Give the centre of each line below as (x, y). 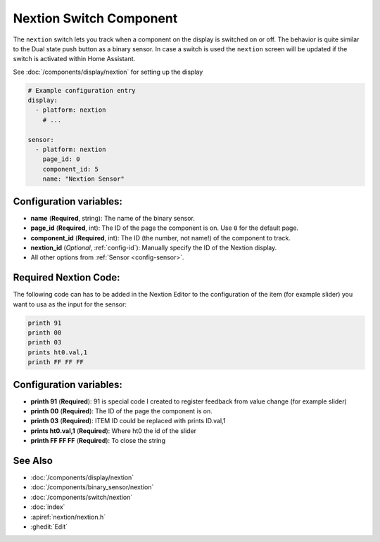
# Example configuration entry (82, 90)
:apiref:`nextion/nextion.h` (68, 517)
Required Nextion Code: (66, 278)
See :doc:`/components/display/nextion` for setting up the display (108, 72)
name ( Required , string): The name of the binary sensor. (113, 218)
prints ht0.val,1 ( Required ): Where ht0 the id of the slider (114, 431)
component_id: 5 (70, 169)
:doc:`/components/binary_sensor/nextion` (92, 487)
